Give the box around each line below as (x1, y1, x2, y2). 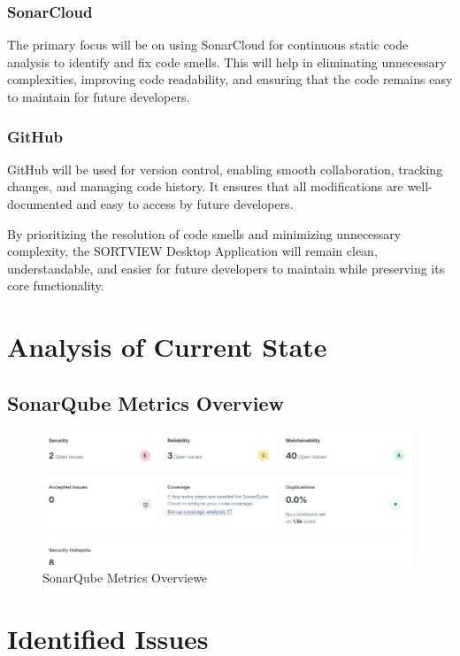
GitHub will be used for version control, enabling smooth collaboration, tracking (7, 159, 443, 178)
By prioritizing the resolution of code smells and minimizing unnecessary (7, 224, 402, 243)
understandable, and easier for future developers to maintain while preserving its (7, 259, 445, 277)
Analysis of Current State (7, 328, 327, 365)
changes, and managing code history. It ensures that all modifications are (7, 177, 403, 196)
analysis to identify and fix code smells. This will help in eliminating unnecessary (7, 52, 447, 71)
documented (7, 195, 73, 212)
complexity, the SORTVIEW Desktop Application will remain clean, (7, 242, 378, 260)
